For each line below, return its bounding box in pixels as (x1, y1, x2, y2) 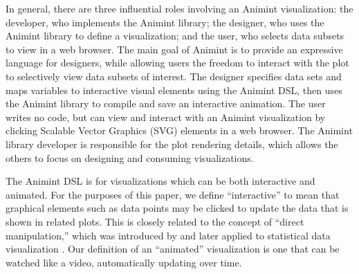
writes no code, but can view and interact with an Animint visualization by (6, 109, 326, 124)
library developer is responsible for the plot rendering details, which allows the (6, 136, 338, 151)
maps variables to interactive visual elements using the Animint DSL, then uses (6, 82, 342, 97)
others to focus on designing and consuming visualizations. (6, 150, 254, 165)
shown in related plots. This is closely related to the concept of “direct (6, 214, 304, 228)
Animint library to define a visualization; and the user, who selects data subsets (6, 28, 344, 43)
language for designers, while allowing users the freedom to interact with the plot (6, 55, 349, 70)
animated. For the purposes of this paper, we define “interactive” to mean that (6, 187, 340, 201)
